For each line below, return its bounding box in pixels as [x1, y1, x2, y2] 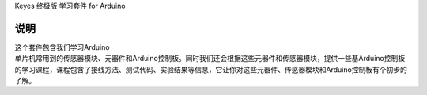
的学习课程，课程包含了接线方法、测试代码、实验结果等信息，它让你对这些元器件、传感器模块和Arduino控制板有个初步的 [14, 64, 407, 74]
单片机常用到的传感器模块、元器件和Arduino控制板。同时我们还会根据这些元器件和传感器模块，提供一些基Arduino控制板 [14, 54, 406, 63]
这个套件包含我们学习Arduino [14, 42, 110, 51]
